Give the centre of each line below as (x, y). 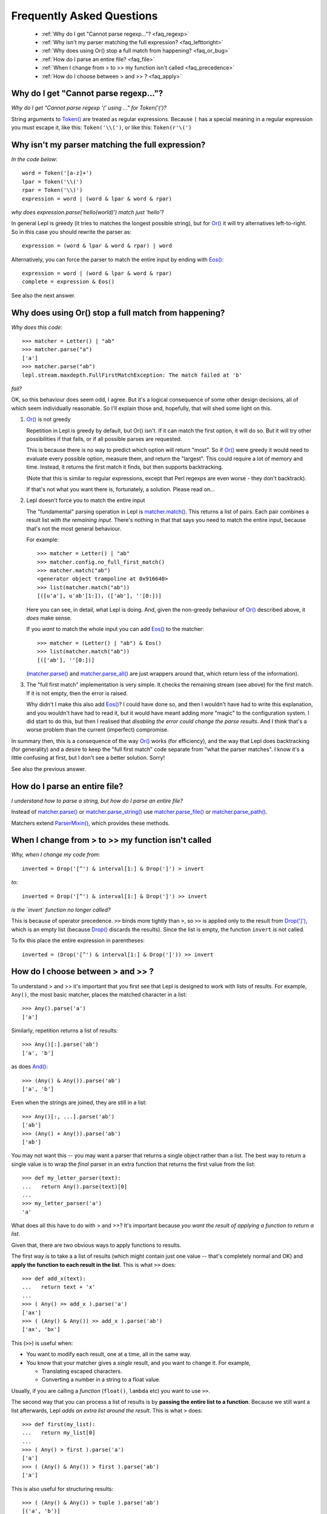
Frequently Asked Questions (84, 16)
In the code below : (34, 159)
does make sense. (49, 618)
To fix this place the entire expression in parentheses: (78, 940)
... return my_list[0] (59, 1433)
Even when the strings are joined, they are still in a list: (79, 1103)
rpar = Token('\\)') (52, 190)
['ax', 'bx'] (41, 1330)
